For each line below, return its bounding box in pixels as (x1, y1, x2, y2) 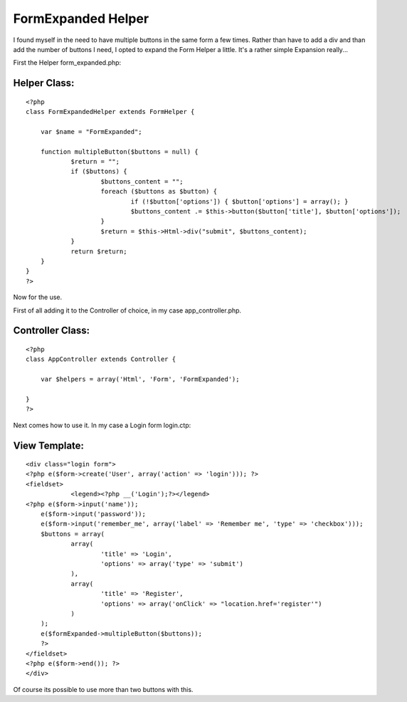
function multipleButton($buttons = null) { (40, 147, 199, 156)
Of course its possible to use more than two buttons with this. (13, 685, 194, 693)
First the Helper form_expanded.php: (13, 58, 122, 67)
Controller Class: (13, 325, 90, 337)
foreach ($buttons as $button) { (100, 187, 217, 196)
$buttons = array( (40, 530, 105, 538)
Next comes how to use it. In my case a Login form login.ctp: (13, 421, 191, 429)
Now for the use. (13, 293, 63, 302)
